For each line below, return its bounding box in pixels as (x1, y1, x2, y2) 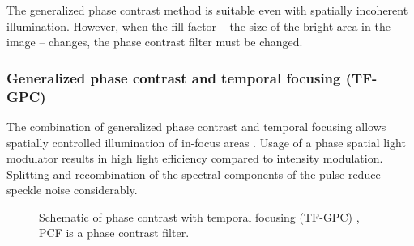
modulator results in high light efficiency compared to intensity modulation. (6, 150, 383, 167)
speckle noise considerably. (6, 181, 138, 198)
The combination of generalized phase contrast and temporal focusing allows (6, 117, 386, 134)
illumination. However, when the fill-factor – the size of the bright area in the (6, 17, 391, 34)
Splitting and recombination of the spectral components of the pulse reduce (6, 165, 381, 182)
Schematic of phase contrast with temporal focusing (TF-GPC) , (39, 208, 360, 225)
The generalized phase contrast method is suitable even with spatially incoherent (6, 2, 408, 18)
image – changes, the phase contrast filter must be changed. (6, 33, 303, 50)
